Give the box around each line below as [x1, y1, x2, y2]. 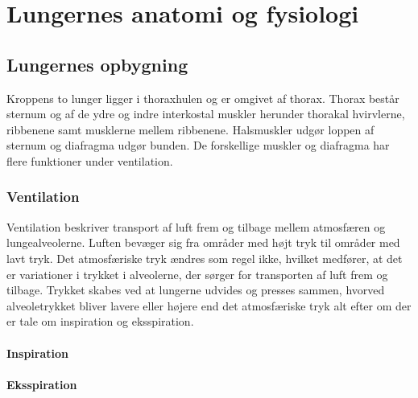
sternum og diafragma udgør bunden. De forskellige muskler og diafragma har [6, 137, 390, 154]
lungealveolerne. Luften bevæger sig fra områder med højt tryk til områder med [6, 234, 400, 251]
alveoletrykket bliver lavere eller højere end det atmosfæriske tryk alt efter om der [6, 297, 412, 314]
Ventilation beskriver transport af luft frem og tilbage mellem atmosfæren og [6, 218, 386, 235]
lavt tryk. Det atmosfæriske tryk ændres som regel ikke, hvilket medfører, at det [6, 249, 403, 266]
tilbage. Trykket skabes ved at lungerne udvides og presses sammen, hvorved [6, 281, 385, 298]
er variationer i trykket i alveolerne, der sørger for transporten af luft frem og [6, 265, 388, 282]
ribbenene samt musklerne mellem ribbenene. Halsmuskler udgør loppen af [6, 121, 375, 137]
